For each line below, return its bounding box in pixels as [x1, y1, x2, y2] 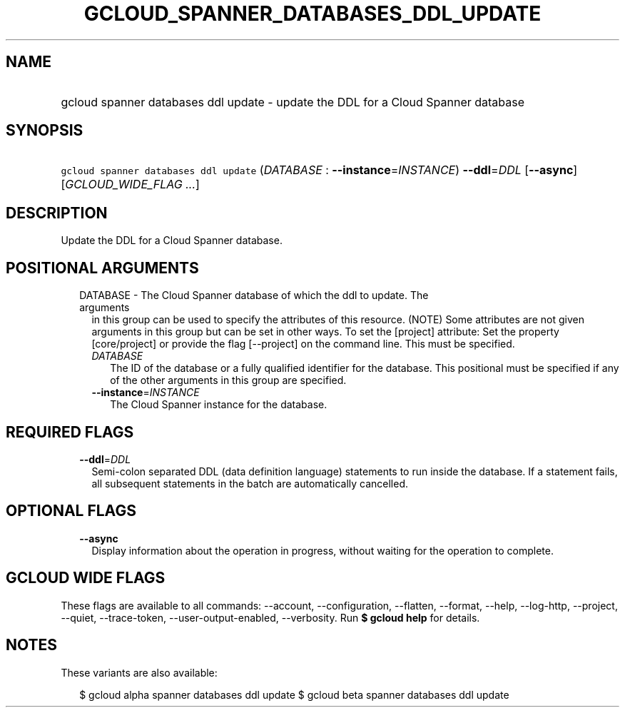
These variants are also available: [61, 666, 218, 679]
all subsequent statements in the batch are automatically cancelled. [91, 477, 409, 490]
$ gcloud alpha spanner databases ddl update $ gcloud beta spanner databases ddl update [79, 688, 509, 701]
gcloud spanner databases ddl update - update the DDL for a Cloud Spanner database [61, 94, 525, 109]
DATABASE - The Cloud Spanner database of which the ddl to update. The [79, 289, 429, 302]
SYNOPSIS [6, 121, 83, 140]
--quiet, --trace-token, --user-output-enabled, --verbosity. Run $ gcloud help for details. [61, 611, 480, 624]
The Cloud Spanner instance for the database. [110, 398, 327, 411]
